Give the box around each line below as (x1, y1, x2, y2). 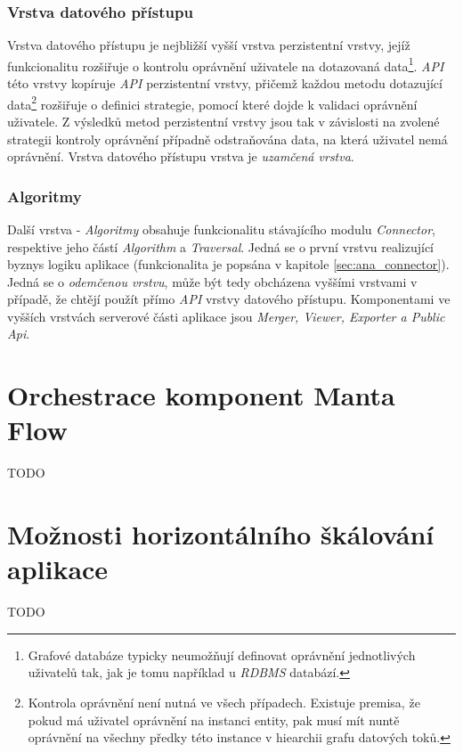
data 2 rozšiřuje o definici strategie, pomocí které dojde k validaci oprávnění (7, 92, 418, 113)
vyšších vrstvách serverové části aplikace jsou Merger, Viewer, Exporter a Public (7, 307, 445, 325)
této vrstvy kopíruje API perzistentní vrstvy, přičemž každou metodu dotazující (7, 74, 443, 93)
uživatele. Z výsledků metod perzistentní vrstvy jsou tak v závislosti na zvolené (7, 111, 440, 130)
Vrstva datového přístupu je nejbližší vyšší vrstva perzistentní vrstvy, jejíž (7, 36, 410, 54)
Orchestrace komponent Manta (7, 377, 395, 413)
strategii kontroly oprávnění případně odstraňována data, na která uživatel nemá (7, 129, 448, 148)
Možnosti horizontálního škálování (7, 516, 435, 552)
